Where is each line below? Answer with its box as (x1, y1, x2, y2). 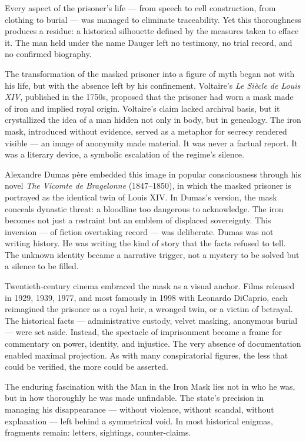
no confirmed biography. (5, 48, 92, 60)
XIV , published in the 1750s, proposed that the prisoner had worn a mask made (5, 91, 294, 103)
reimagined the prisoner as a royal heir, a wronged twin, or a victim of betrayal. (5, 303, 293, 315)
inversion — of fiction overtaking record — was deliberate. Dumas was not (5, 225, 274, 237)
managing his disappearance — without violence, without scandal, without (5, 403, 274, 415)
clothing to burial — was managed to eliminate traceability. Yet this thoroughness (5, 13, 301, 25)
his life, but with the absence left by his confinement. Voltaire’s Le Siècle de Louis (5, 79, 301, 91)
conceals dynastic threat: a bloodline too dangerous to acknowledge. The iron (5, 202, 284, 215)
